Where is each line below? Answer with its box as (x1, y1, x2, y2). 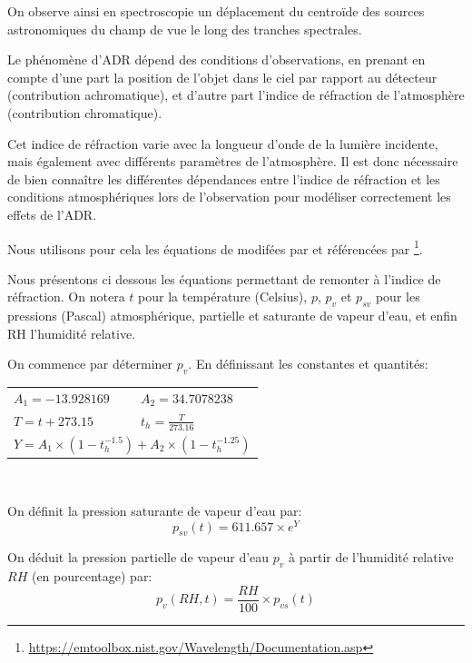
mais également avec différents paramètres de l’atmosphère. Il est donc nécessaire (7, 152, 458, 171)
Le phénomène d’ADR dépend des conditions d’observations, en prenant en (7, 50, 426, 69)
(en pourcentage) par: (31, 567, 152, 586)
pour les (375, 287, 420, 306)
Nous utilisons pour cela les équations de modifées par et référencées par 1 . (7, 236, 423, 258)
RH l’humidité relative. (7, 323, 136, 342)
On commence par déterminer (7, 354, 173, 373)
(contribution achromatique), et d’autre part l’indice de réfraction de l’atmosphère (7, 85, 465, 104)
